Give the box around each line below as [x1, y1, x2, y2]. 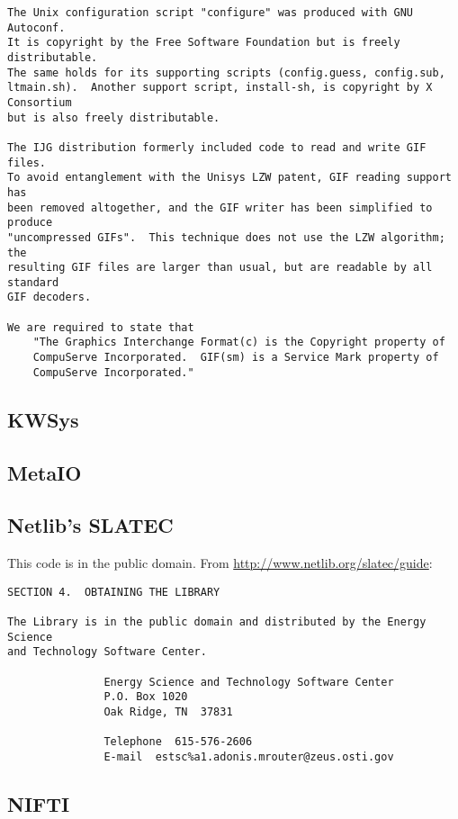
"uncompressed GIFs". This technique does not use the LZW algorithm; [7, 230, 445, 244]
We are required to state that [7, 320, 194, 334]
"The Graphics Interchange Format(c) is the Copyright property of [32, 336, 445, 349]
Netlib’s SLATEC [7, 511, 174, 539]
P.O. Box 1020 [103, 690, 188, 704]
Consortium [7, 95, 72, 109]
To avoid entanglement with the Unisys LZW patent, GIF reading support [7, 171, 452, 184]
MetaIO [7, 458, 82, 486]
